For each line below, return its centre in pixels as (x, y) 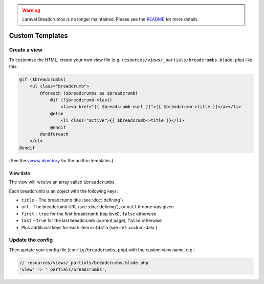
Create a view (26, 50)
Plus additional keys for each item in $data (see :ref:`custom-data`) (89, 227)
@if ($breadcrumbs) (43, 79)
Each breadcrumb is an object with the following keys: (64, 191)
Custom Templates (38, 36)
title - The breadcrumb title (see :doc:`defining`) (72, 200)
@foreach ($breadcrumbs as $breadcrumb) (89, 93)
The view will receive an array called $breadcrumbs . (62, 182)
